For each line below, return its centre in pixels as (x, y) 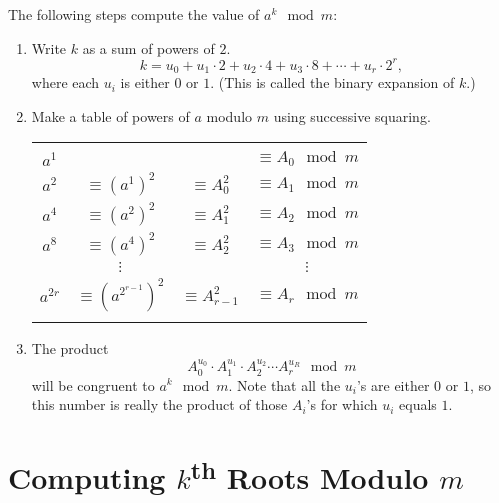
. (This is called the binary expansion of (332, 82)
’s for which (342, 404)
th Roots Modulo (309, 475)
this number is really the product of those (159, 404)
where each (65, 82)
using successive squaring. (352, 115)
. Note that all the (284, 384)
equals (418, 404)
